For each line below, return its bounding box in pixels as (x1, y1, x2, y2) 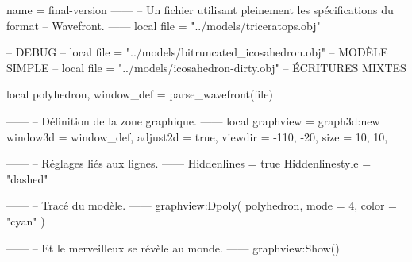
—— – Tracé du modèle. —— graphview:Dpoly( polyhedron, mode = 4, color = (6, 197, 397, 214)
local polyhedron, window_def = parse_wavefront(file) (6, 86, 273, 102)
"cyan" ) (6, 212, 45, 229)
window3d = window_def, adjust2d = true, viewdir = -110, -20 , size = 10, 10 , (6, 128, 388, 144)
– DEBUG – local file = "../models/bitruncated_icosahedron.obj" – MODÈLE (6, 44, 388, 60)
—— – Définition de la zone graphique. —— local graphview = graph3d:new (6, 112, 380, 129)
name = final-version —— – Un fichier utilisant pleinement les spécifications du (6, 2, 394, 17)
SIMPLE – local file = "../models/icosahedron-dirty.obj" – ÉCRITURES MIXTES (6, 59, 406, 75)
